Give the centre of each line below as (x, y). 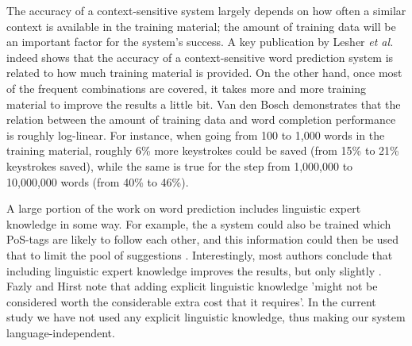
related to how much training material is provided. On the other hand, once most (204, 73)
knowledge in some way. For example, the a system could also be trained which (199, 223)
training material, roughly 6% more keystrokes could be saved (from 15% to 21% (203, 150)
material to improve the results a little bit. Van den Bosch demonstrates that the (204, 104)
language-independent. (61, 332)
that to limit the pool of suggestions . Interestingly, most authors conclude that (200, 254)
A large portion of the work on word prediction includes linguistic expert (184, 208)
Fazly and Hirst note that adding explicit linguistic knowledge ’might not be (192, 286)
